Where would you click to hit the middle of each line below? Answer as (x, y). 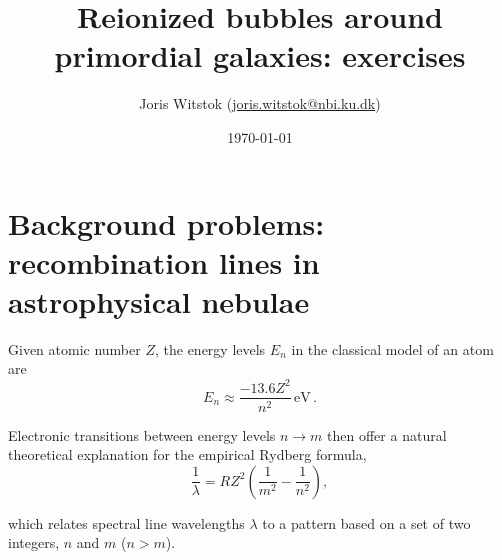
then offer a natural (387, 434)
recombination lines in (164, 261)
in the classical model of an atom (392, 348)
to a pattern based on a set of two (366, 522)
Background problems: (166, 222)
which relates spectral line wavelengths (126, 522)
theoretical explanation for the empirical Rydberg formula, (187, 454)
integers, (34, 542)
